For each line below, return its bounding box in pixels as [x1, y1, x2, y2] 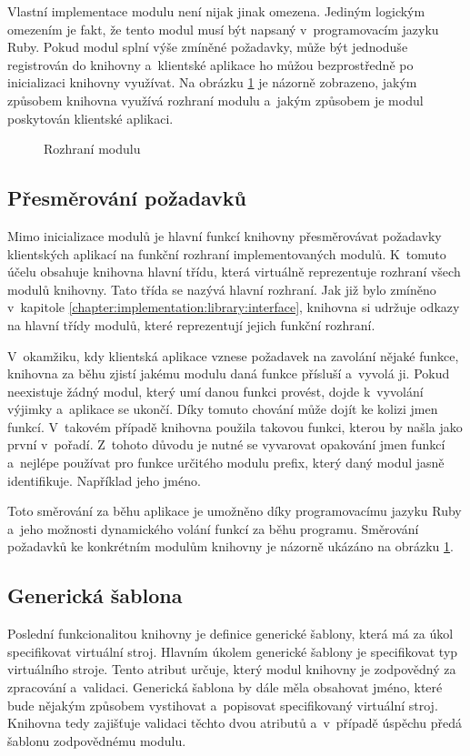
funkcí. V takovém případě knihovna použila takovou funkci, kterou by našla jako [7, 417, 463, 436]
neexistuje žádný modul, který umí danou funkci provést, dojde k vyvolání [7, 381, 424, 400]
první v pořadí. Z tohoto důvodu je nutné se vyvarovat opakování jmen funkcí [7, 435, 445, 454]
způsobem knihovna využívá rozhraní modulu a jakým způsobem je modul [7, 90, 424, 109]
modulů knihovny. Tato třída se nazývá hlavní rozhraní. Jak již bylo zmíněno [7, 279, 436, 298]
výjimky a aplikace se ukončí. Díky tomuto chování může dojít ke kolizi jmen [7, 399, 438, 418]
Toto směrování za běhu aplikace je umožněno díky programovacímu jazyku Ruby [7, 501, 462, 520]
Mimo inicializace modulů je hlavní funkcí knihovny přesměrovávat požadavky [7, 226, 442, 245]
